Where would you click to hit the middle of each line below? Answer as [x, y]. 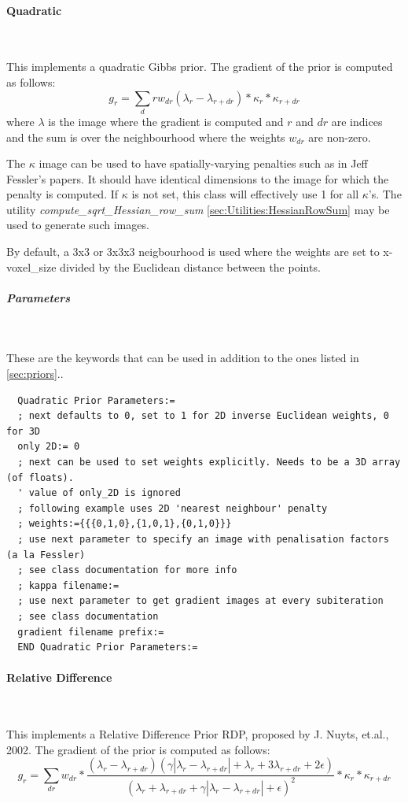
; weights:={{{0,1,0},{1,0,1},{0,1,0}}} [125, 524]
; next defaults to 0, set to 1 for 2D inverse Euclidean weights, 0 [203, 416]
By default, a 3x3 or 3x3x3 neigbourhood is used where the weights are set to [193, 252]
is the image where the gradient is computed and [166, 121]
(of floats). [40, 477]
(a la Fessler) [46, 555]
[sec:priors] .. [35, 373]
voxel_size [31, 266]
